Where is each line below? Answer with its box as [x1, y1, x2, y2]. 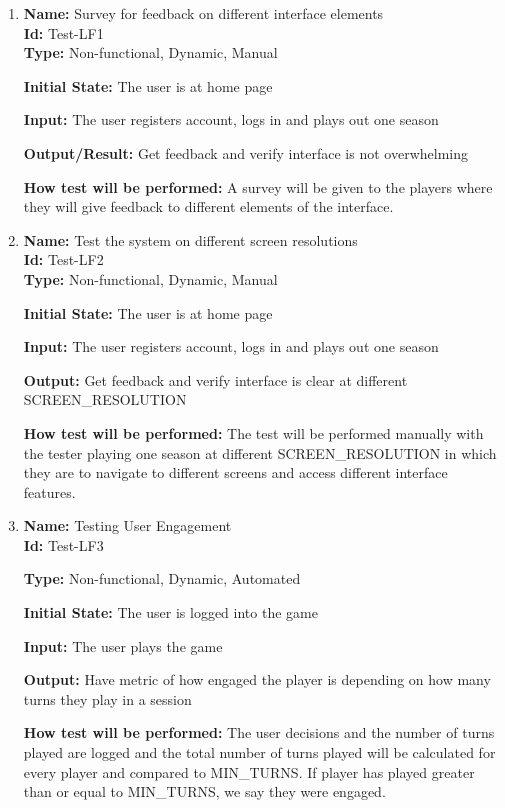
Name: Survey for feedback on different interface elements [23, 3, 384, 23]
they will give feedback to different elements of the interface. [23, 196, 394, 217]
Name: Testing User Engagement [23, 515, 232, 536]
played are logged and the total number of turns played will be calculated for [23, 742, 496, 763]
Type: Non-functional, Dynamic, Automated [23, 568, 301, 589]
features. [23, 481, 76, 502]
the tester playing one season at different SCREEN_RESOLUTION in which [23, 442, 497, 463]
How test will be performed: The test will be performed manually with [23, 422, 484, 443]
